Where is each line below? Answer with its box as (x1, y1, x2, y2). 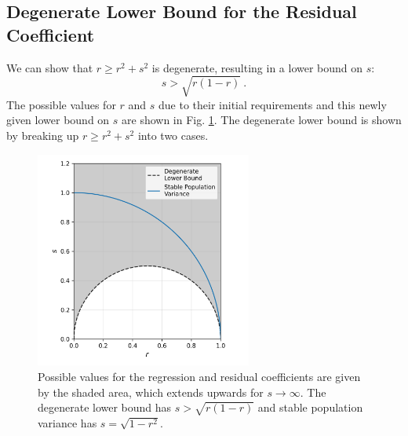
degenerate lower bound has (38, 399, 172, 416)
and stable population (257, 399, 363, 416)
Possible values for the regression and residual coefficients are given (38, 368, 361, 384)
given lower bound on (6, 112, 110, 128)
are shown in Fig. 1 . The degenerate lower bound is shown (122, 112, 402, 128)
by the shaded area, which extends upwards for (38, 383, 264, 400)
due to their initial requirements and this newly (158, 96, 387, 112)
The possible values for (6, 96, 116, 112)
